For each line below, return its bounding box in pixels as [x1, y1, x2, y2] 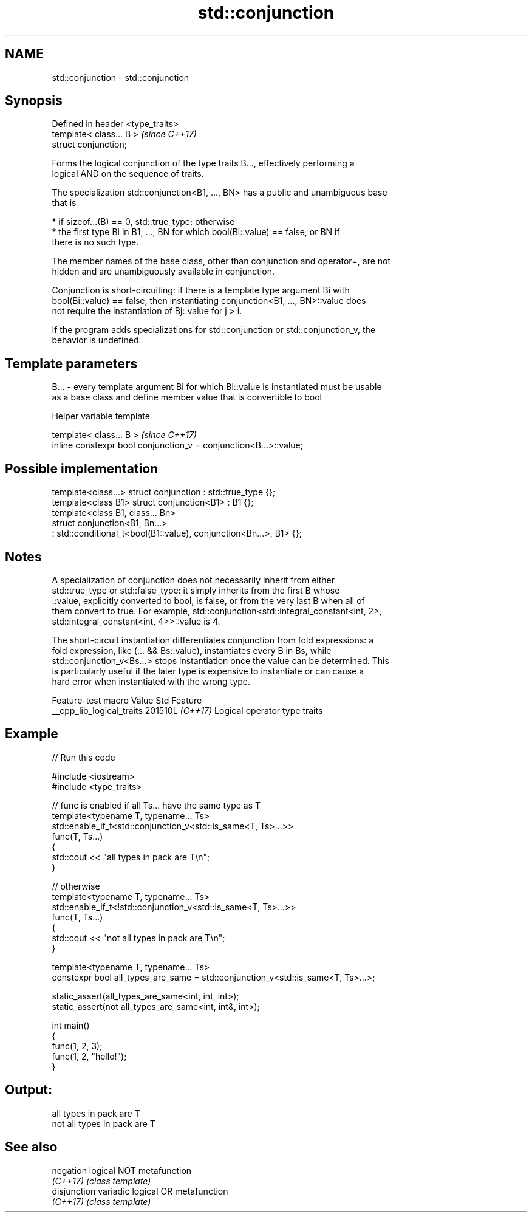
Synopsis [5, 93, 63, 109]
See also [5, 1139, 58, 1155]
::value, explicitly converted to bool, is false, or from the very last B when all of [52, 595, 365, 606]
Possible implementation [5, 461, 159, 476]
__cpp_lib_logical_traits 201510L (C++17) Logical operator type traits [52, 705, 323, 716]
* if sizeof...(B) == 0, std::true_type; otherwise [52, 216, 235, 227]
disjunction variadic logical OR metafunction [52, 1185, 228, 1196]
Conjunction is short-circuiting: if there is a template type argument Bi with [52, 285, 350, 296]
